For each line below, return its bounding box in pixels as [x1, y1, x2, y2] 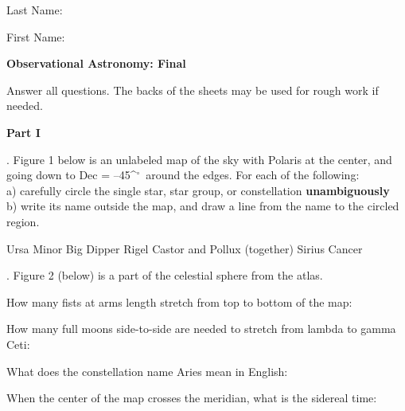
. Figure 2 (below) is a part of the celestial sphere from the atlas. [6, 267, 323, 284]
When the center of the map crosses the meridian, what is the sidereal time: [6, 389, 377, 406]
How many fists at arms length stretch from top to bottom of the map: [6, 293, 352, 310]
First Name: [6, 28, 65, 45]
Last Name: [6, 2, 63, 18]
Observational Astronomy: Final [6, 55, 186, 72]
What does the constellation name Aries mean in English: [6, 362, 288, 379]
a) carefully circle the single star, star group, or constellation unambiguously [6, 182, 390, 198]
